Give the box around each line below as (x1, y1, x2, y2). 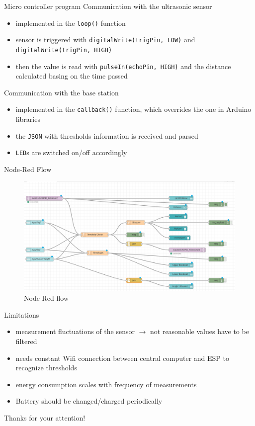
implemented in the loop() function (15, 17, 126, 28)
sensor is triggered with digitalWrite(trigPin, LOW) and (15, 34, 195, 45)
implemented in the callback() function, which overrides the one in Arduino (15, 104, 252, 114)
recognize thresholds (15, 362, 77, 373)
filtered (15, 336, 37, 346)
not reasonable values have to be (150, 326, 249, 337)
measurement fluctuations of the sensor (15, 326, 135, 337)
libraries (15, 114, 40, 124)
